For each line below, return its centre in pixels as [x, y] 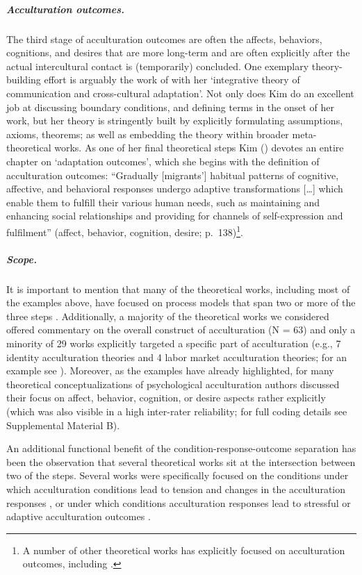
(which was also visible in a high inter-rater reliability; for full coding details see [177, 411]
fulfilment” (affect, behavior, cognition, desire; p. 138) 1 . [125, 231]
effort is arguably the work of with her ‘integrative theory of [172, 80]
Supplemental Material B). [63, 425]
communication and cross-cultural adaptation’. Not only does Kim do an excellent [180, 93]
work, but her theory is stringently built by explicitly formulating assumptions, [175, 120]
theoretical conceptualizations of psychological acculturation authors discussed [173, 384]
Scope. [22, 259]
